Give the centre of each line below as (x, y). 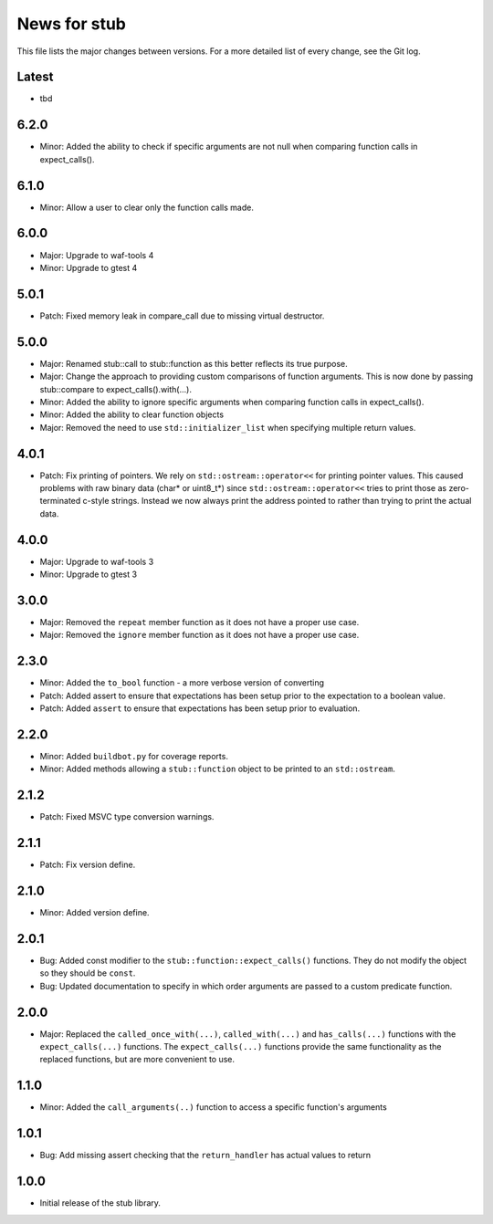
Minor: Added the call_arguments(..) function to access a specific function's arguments (213, 1107)
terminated (60, 501)
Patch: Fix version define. (88, 865)
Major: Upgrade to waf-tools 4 (97, 255)
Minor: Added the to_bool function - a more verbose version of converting (182, 683)
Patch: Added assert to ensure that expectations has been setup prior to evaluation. (200, 708)
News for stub (72, 24)
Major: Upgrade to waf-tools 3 (97, 561)
